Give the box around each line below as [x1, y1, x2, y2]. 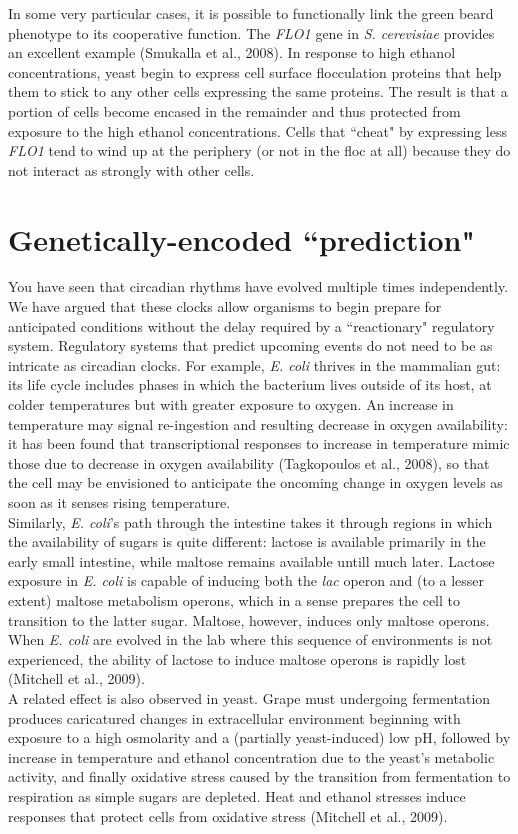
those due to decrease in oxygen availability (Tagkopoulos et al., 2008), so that [8, 452, 490, 473]
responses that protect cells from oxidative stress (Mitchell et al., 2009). [8, 805, 448, 826]
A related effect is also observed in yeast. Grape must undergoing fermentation [8, 687, 491, 708]
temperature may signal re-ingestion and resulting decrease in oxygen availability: [8, 413, 508, 434]
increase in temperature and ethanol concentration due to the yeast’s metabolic [8, 746, 495, 767]
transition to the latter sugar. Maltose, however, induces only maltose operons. [8, 609, 490, 630]
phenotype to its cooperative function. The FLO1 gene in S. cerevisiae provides [8, 22, 495, 43]
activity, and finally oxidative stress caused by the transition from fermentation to [8, 766, 511, 787]
